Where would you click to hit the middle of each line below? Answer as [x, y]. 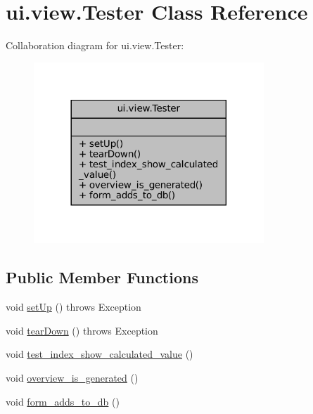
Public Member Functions [102, 277]
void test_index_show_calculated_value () [100, 354]
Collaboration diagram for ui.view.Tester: [95, 45]
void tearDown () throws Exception [82, 330]
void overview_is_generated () [72, 377]
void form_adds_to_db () [63, 401]
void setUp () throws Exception [74, 307]
